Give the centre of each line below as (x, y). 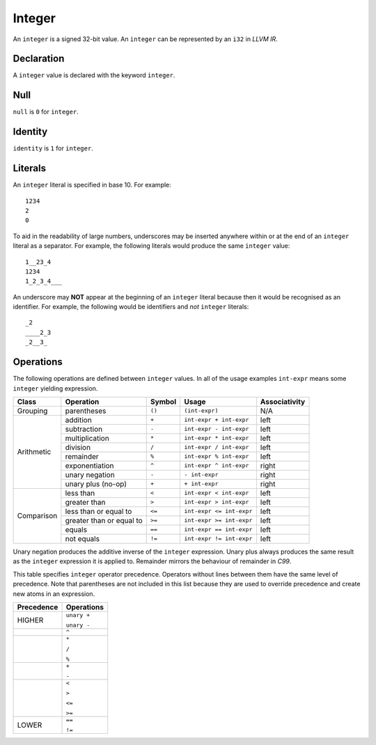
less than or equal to (99, 511)
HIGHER (30, 620)
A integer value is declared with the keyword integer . (94, 75)
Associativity (283, 402)
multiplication (87, 438)
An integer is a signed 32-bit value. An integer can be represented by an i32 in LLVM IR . (145, 39)
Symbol (163, 402)
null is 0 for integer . (46, 112)
